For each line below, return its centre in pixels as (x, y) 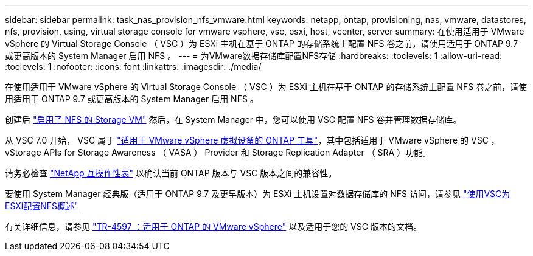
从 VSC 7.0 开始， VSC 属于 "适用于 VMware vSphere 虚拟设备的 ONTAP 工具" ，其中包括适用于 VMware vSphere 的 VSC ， (252, 140)
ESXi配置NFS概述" (42, 206)
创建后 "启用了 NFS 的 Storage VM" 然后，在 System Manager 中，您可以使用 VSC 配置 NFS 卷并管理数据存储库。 (233, 119)
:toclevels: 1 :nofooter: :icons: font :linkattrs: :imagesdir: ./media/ (133, 67)
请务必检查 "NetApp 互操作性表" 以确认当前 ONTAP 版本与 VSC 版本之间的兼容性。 (171, 173)
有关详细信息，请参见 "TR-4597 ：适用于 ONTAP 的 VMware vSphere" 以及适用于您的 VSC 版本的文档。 (213, 227)
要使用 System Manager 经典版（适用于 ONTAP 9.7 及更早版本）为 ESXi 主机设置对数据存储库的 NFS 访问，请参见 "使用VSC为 (258, 194)
